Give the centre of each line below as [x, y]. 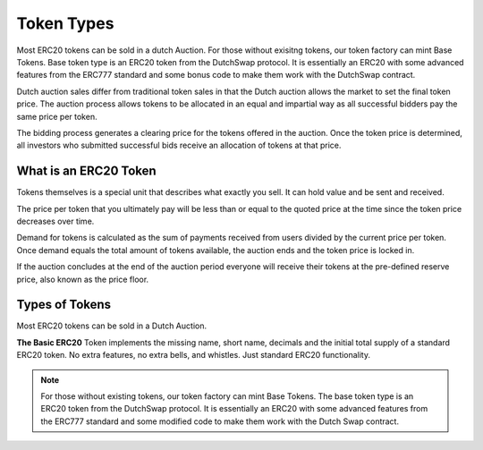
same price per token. [57, 116]
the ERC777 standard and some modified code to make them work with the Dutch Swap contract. [220, 421]
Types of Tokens [64, 305]
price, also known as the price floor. [83, 279]
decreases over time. [55, 221]
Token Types [65, 23]
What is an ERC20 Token [86, 171]
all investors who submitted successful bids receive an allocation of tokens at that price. [179, 145]
